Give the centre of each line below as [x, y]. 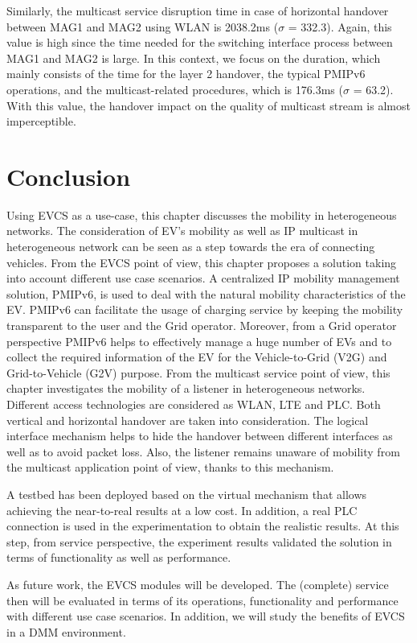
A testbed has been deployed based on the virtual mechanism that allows [187, 494]
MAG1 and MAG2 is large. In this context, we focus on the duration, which [194, 58]
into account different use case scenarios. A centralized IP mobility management [203, 278]
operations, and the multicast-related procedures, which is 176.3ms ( [175, 89]
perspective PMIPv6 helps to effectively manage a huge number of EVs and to [199, 341]
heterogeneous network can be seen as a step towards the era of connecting [191, 247]
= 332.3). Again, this [340, 26]
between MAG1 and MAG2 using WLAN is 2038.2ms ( [143, 26]
